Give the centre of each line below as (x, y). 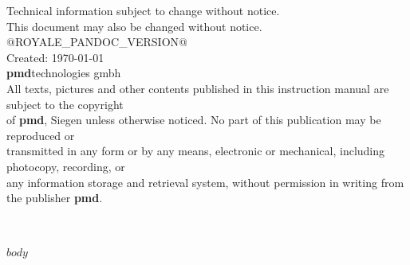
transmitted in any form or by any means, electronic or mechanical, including (196, 151)
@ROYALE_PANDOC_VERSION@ (97, 42)
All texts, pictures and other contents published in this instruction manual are (198, 88)
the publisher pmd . (55, 198)
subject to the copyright (65, 104)
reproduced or (41, 135)
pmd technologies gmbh (64, 73)
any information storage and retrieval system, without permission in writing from (205, 182)
